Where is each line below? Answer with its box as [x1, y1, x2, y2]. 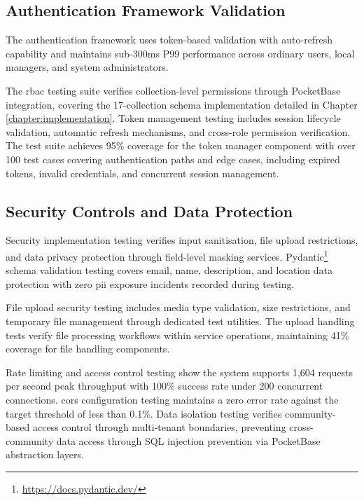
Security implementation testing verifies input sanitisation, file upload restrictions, [6, 233, 358, 247]
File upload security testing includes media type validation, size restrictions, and [6, 300, 351, 315]
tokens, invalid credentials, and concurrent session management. [6, 165, 279, 180]
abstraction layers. [6, 447, 84, 462]
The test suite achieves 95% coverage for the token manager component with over [6, 138, 356, 153]
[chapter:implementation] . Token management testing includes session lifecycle [6, 111, 341, 125]
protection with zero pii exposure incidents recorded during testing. [6, 276, 295, 291]
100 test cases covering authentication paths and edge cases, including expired [6, 151, 340, 166]
